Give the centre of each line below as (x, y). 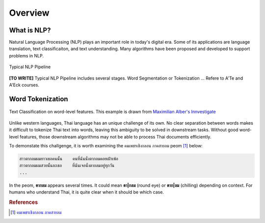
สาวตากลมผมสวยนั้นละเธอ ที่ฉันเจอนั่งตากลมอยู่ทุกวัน (67, 166)
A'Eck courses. (24, 85)
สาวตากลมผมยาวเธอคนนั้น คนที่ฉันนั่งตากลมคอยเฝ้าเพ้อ (69, 159)
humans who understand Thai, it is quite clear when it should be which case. (87, 192)
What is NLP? (30, 30)
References (24, 202)
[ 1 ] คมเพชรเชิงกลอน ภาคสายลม (36, 212)
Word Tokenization (39, 99)
